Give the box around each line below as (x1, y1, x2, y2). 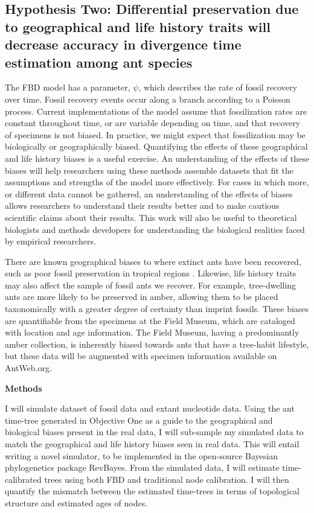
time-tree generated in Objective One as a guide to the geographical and (5, 413, 273, 426)
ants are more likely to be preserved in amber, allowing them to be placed (5, 290, 278, 303)
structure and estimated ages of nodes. (5, 496, 148, 509)
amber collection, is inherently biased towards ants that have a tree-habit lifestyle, (5, 337, 309, 350)
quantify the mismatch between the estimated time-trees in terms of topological (5, 485, 300, 497)
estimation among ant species (5, 53, 193, 71)
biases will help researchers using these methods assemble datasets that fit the (5, 164, 294, 176)
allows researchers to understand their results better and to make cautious (5, 199, 280, 212)
